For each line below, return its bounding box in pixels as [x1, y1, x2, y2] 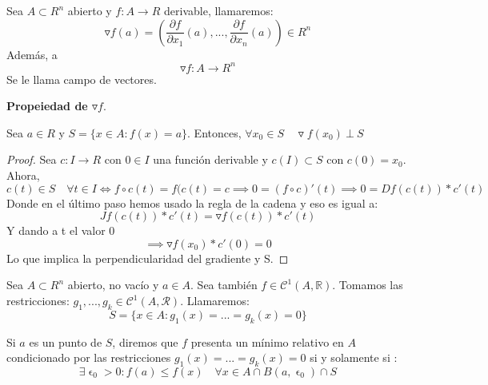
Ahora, [6, 167, 40, 184]
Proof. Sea [6, 151, 57, 168]
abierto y [67, 2, 112, 18]
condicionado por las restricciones [6, 349, 171, 366]
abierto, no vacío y [67, 276, 159, 293]
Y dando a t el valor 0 [6, 222, 115, 239]
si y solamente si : [310, 349, 398, 366]
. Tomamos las [332, 276, 403, 293]
